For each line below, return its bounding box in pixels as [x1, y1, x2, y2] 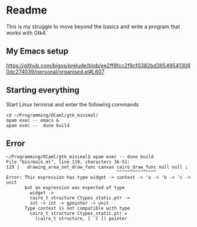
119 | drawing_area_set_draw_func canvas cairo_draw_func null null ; [6, 164, 188, 171]
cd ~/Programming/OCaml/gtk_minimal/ [6, 112, 99, 118]
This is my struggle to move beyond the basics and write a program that [6, 23, 181, 30]
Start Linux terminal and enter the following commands [6, 101, 139, 108]
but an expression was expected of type [24, 185, 125, 191]
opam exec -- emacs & [6, 117, 59, 123]
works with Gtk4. [6, 29, 47, 36]
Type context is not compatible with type [24, 205, 131, 212]
